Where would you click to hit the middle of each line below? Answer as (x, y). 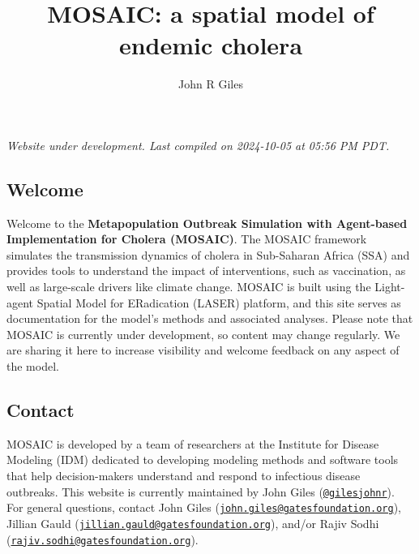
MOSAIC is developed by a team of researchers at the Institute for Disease (193, 443)
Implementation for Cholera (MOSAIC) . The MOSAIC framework (187, 239)
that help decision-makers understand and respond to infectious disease (184, 476)
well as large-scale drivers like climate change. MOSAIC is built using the (189, 287)
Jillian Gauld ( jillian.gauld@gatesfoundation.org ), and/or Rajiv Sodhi (193, 523)
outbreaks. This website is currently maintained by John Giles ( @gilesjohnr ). (201, 491)
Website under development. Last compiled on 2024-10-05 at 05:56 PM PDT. (198, 145)
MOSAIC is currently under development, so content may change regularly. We (203, 334)
